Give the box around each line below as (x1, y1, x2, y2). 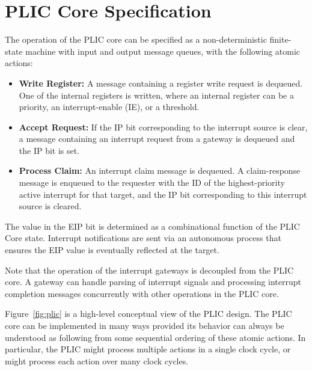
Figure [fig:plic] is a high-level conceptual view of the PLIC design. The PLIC (5, 307, 292, 320)
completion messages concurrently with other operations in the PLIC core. (5, 287, 279, 299)
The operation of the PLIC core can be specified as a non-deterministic (5, 33, 267, 46)
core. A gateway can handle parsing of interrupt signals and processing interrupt (5, 275, 302, 288)
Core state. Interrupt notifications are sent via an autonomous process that (5, 231, 281, 244)
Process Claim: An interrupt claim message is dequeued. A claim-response (19, 164, 301, 177)
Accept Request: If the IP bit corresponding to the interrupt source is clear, (19, 120, 308, 133)
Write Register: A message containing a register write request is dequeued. (19, 76, 303, 89)
